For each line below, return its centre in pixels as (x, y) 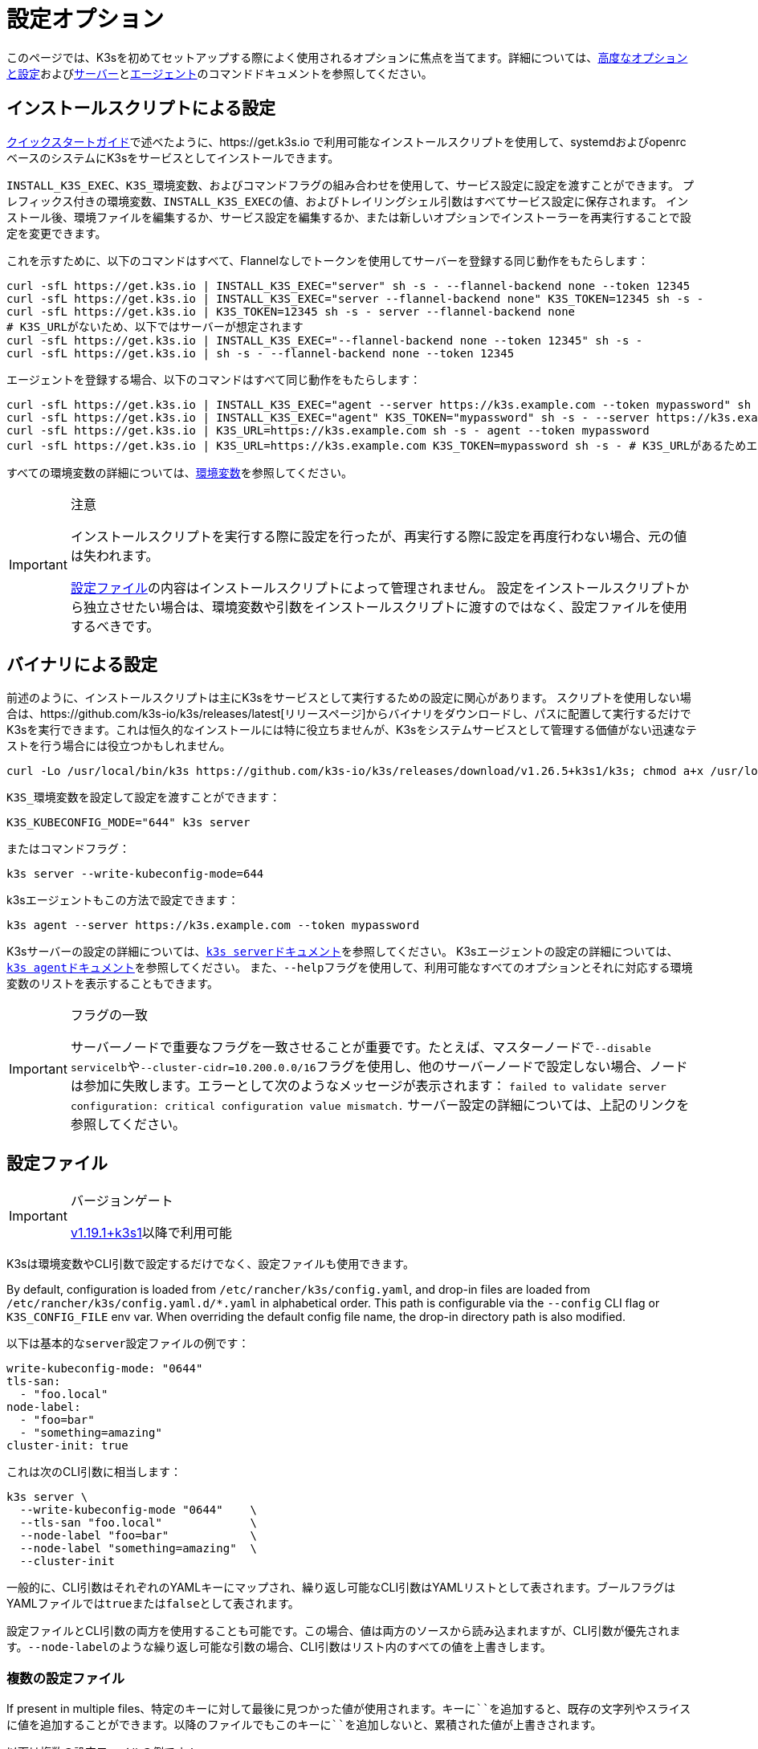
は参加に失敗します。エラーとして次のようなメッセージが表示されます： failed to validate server (368, 1086)
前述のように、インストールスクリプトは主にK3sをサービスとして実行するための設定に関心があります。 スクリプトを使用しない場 (349, 698)
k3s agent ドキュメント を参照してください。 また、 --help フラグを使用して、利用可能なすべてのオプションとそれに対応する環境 (350, 968)
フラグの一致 (109, 1015)
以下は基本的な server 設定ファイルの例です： (128, 1343)
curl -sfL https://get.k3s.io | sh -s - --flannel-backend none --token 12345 (261, 353)
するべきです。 (115, 626)
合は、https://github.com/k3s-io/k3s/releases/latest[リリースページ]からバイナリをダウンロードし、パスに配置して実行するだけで (349, 714)
